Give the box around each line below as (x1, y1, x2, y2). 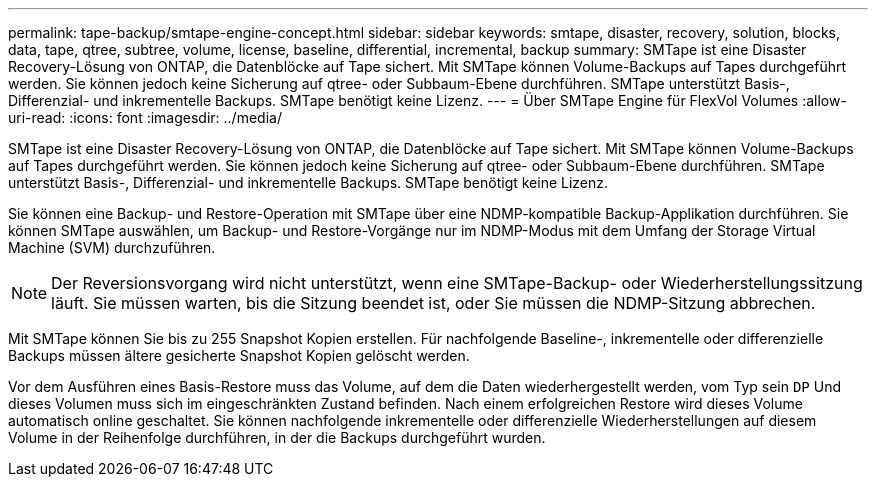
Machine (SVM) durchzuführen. (8, 239, 216, 256)
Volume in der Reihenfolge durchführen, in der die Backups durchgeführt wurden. (8, 429, 546, 446)
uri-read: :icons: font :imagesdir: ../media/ (8, 109, 282, 126)
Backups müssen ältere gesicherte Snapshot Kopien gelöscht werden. (8, 347, 470, 364)
